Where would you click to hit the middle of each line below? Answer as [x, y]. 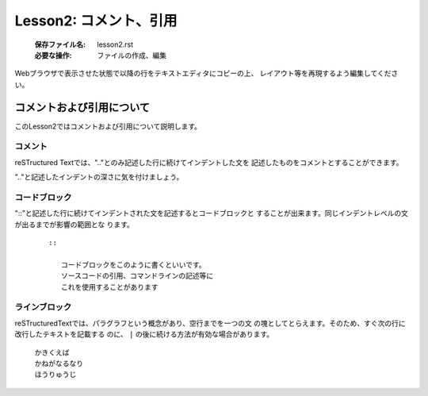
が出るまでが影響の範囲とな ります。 [75, 224]
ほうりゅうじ [55, 375]
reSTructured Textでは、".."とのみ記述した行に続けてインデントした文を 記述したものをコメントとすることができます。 [209, 162]
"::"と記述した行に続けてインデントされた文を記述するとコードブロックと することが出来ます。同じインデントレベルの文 [211, 213]
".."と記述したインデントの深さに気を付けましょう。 [99, 177]
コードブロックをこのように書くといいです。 [133, 265]
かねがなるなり [59, 363]
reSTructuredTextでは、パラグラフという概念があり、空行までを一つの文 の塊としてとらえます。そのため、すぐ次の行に [210, 323]
